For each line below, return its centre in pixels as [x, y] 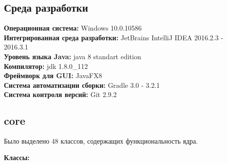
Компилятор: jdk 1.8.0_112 [46, 66]
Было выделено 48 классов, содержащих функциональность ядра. [101, 141]
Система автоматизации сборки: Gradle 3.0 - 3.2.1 [82, 85]
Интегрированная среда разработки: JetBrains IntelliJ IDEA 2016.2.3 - [114, 37]
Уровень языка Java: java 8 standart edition [73, 56]
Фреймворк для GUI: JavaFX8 [53, 75]
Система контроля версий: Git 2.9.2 [60, 94]
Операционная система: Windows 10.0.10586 [73, 28]
